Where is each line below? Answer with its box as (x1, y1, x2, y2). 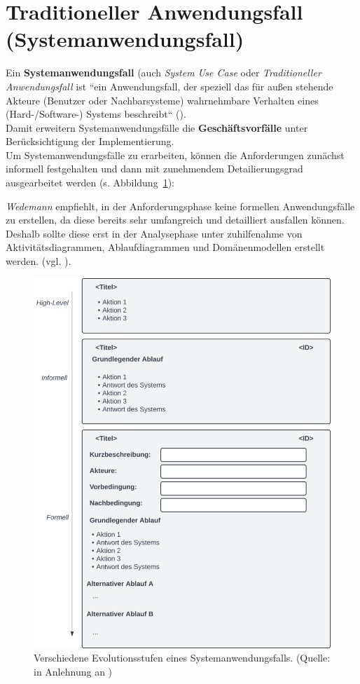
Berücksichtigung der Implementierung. (6, 134, 174, 149)
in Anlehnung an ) (34, 664, 113, 678)
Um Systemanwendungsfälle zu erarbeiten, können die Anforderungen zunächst (6, 147, 345, 162)
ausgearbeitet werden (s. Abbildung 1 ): (6, 175, 174, 190)
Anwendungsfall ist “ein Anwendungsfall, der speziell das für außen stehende (6, 78, 333, 93)
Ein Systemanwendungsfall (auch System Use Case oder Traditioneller (6, 65, 321, 80)
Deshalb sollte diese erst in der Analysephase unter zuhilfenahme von (6, 226, 303, 240)
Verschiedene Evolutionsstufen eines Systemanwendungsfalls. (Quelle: (34, 650, 331, 665)
